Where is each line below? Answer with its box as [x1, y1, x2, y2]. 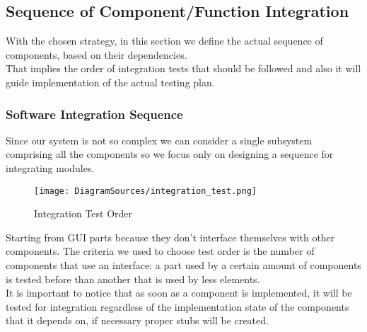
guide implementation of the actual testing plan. [6, 74, 215, 89]
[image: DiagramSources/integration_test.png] [34, 185, 257, 196]
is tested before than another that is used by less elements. [6, 271, 260, 286]
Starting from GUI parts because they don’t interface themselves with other [6, 229, 335, 244]
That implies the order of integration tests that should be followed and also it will [6, 61, 361, 76]
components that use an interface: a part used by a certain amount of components [6, 258, 361, 273]
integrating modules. [6, 160, 95, 175]
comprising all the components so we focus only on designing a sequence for [6, 147, 334, 161]
